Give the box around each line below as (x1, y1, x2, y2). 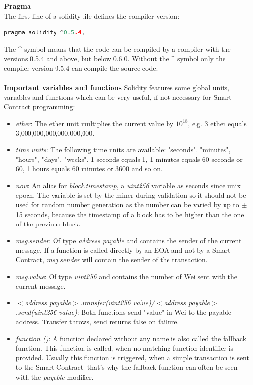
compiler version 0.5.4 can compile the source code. (4, 63, 158, 73)
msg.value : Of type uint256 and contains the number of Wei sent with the (15, 271, 237, 281)
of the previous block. (15, 219, 81, 229)
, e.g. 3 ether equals (188, 118, 247, 128)
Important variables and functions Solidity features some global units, (4, 82, 230, 93)
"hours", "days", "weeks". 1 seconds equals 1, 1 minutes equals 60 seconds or (15, 154, 243, 164)
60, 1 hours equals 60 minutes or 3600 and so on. (15, 163, 163, 174)
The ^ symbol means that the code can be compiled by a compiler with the (4, 43, 231, 54)
